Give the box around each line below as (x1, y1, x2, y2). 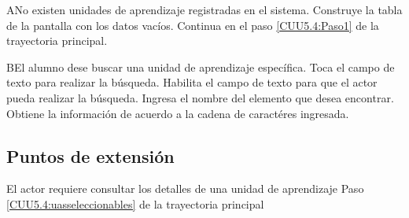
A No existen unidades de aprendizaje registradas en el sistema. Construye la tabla (6, 2, 403, 17)
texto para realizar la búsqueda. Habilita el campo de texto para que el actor (6, 74, 378, 91)
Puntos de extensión (6, 143, 175, 168)
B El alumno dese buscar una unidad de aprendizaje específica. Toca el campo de (6, 58, 395, 75)
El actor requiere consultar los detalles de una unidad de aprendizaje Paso (6, 180, 364, 197)
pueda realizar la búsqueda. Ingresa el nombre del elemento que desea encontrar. (6, 89, 394, 105)
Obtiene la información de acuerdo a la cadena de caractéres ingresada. (6, 105, 349, 121)
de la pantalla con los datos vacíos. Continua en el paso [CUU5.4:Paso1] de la (6, 17, 379, 33)
